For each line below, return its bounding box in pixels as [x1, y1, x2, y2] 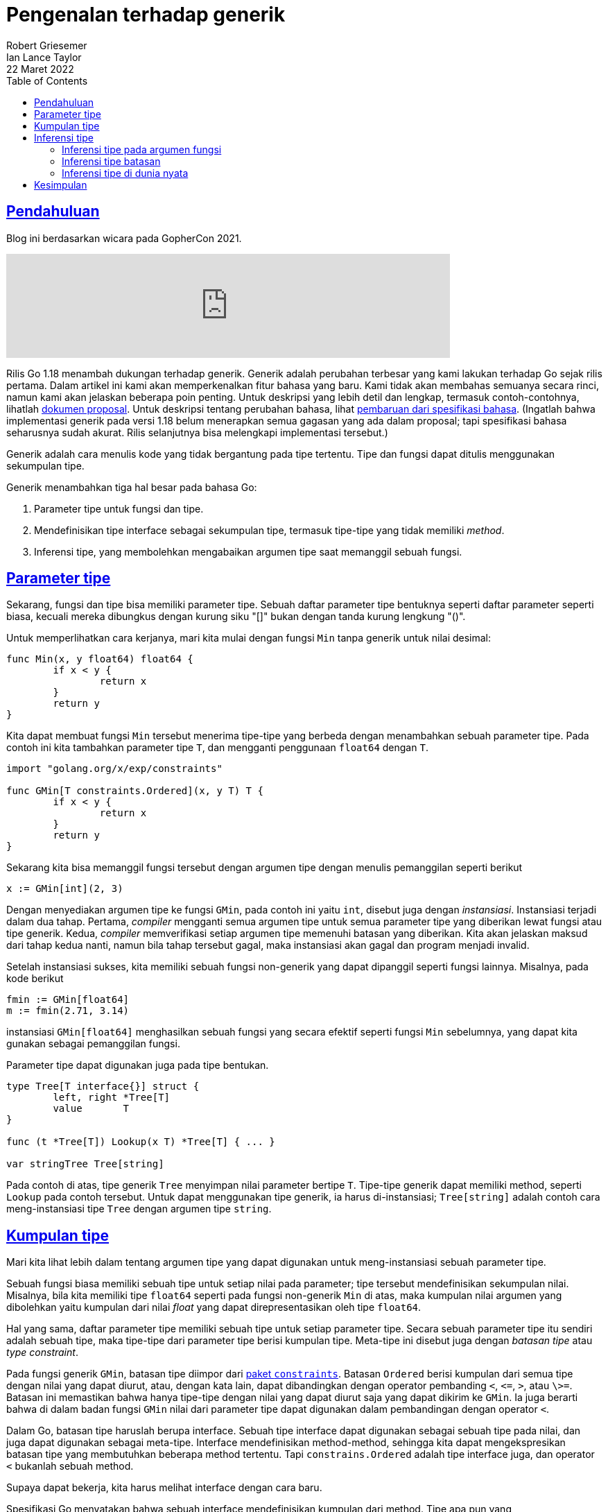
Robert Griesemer [6, 39, 87, 51]
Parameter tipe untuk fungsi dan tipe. [34, 502, 204, 515]
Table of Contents [6, 74, 88, 87]
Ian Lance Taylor [6, 51, 82, 63]
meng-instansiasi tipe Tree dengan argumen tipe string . [6, 1203, 272, 1215]
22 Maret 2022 [6, 62, 74, 75]
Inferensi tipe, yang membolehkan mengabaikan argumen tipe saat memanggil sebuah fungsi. [34, 545, 462, 558]
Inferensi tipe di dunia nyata [62, 166, 189, 179]
